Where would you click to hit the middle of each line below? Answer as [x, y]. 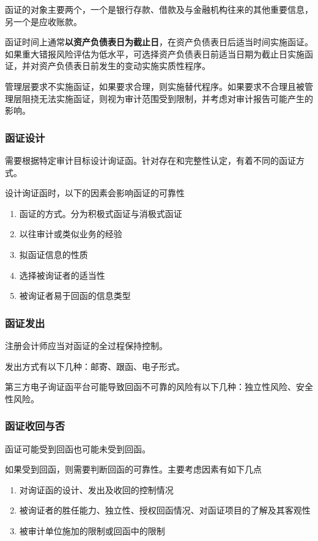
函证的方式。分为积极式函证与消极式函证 [101, 213]
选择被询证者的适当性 [62, 275]
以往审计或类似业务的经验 [71, 234]
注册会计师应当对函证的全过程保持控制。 [86, 345]
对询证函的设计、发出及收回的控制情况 [96, 489]
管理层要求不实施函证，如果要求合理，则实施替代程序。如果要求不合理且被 [155, 86]
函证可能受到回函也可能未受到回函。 [78, 448]
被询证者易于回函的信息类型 [75, 296]
